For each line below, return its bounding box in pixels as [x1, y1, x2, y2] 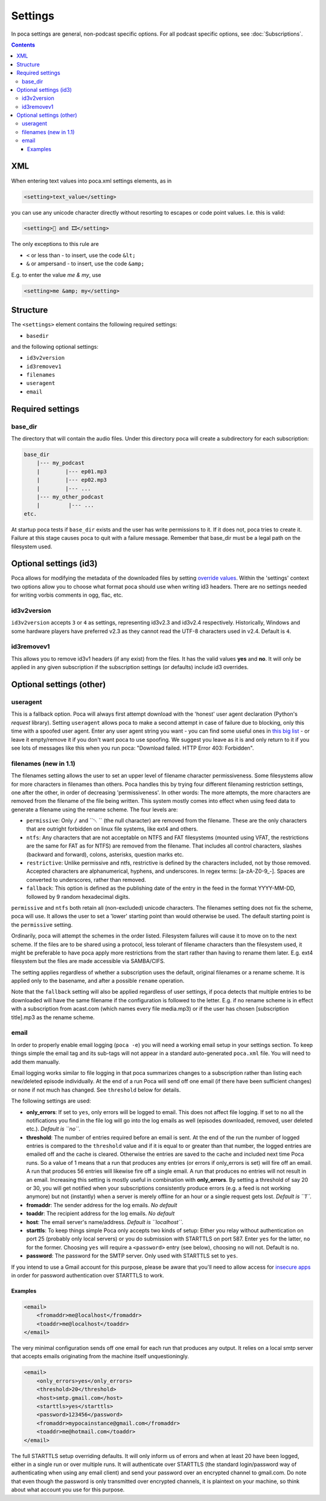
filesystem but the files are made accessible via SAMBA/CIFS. [11, 958, 165, 965]
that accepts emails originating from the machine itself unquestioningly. [11, 1353, 190, 1360]
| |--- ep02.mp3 [36, 476, 107, 484]
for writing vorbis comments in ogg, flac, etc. [11, 591, 123, 598]
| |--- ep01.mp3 [36, 468, 107, 475]
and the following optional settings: [11, 343, 99, 350]
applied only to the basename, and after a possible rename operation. [11, 977, 185, 985]
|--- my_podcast [36, 459, 85, 467]
